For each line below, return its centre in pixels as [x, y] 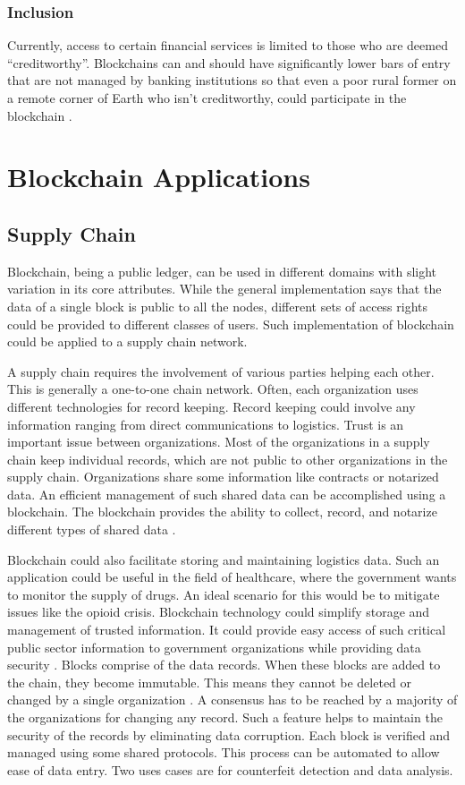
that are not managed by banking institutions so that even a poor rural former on [232, 80]
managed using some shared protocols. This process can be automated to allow [224, 752]
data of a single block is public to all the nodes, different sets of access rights [218, 306]
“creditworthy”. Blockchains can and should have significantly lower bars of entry [229, 62]
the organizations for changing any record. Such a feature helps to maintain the [225, 717]
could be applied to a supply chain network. [127, 341]
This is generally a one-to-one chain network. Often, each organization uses [213, 389]
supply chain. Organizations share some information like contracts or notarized [223, 477]
